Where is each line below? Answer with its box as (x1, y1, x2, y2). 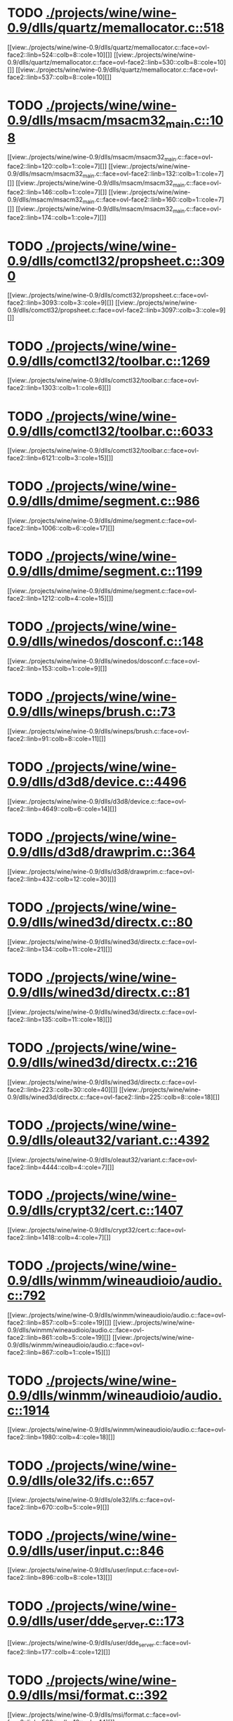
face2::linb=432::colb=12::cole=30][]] (7, 875, 116, 883)
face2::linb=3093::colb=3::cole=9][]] (7, 298, 114, 307)
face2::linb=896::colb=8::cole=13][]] (7, 1574, 112, 1582)
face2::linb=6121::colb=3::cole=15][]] (7, 454, 114, 463)
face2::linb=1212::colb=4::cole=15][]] (7, 594, 114, 603)
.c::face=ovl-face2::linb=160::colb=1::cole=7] (94, 195, 225, 204)
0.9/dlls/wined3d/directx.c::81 (7, 985, 190, 1001)
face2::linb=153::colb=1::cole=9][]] (7, 665, 107, 673)
